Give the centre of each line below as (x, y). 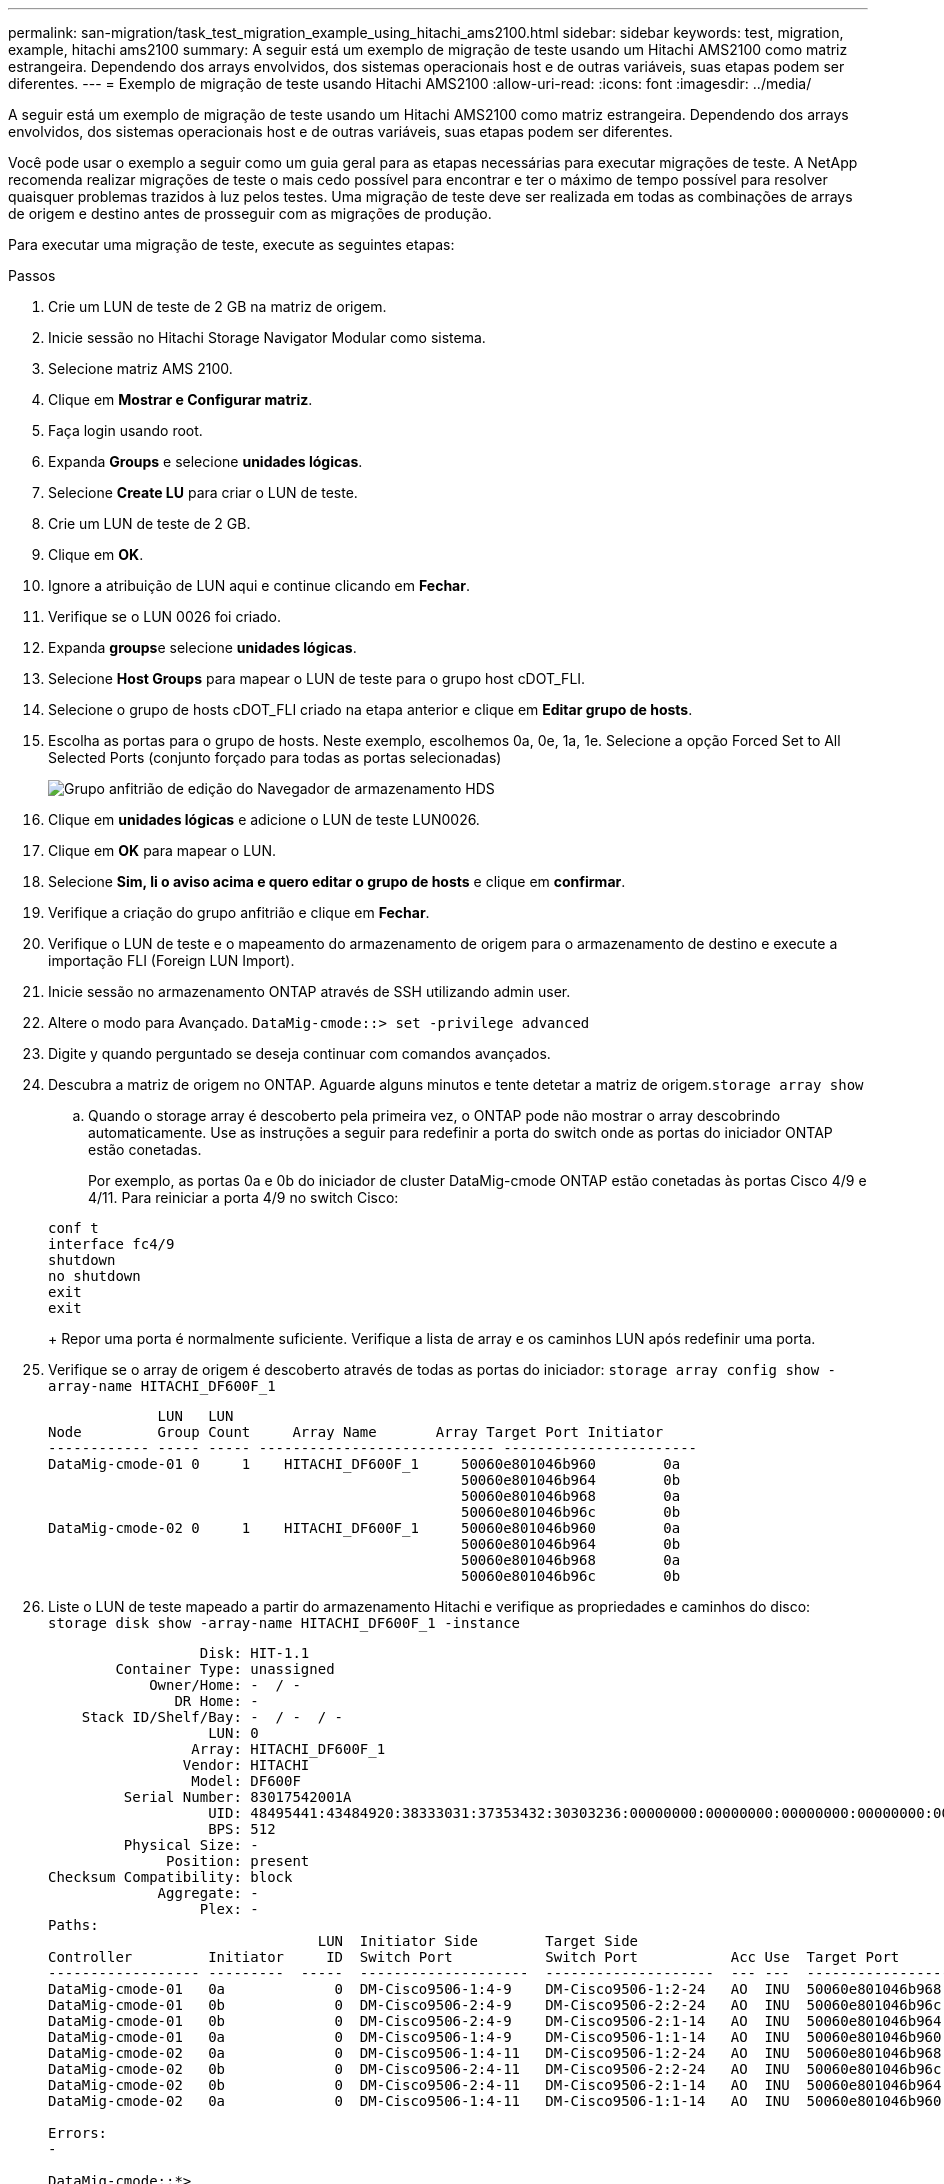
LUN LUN (195, 1416)
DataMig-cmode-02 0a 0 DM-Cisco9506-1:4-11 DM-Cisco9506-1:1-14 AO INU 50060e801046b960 (495, 2101)
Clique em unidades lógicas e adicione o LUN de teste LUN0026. (264, 819)
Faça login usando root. (125, 430)
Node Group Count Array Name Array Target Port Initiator (356, 1432)
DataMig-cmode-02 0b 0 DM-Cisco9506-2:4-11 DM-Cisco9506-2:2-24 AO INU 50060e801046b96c (495, 2069)
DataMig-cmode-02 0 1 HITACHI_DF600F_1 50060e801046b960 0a (364, 1528)
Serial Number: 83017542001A (237, 1797)
